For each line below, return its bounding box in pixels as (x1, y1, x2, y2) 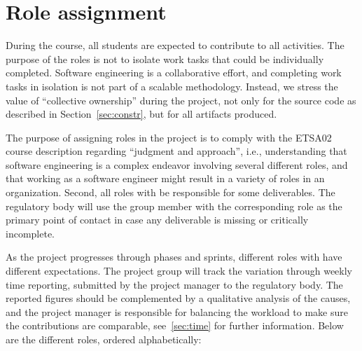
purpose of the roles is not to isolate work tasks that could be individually (6, 51, 324, 66)
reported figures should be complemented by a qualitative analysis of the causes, (6, 291, 351, 305)
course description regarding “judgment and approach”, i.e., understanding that (6, 144, 347, 158)
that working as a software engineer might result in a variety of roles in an (6, 171, 325, 186)
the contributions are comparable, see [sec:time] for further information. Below (6, 318, 344, 333)
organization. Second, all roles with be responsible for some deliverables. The (6, 185, 335, 200)
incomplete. (6, 226, 55, 240)
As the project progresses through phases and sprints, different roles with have (6, 249, 342, 264)
